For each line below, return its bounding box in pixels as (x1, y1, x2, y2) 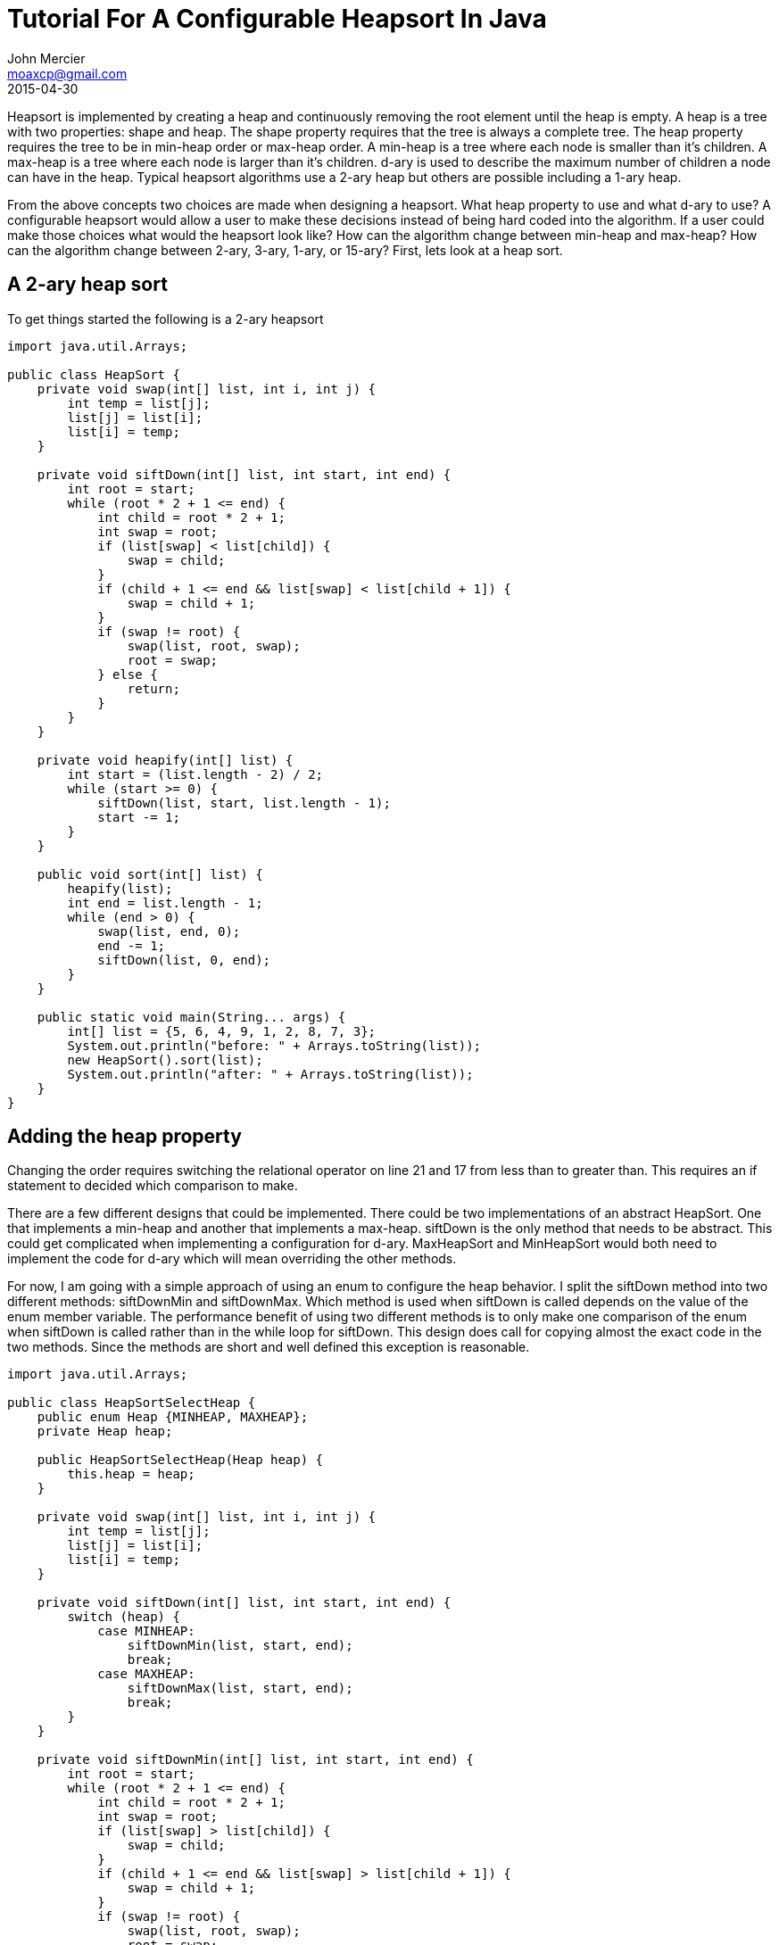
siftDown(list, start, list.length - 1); (97, 795, 391, 810)
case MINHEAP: (97, 1624, 195, 1639)
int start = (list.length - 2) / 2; (67, 766, 324, 782)
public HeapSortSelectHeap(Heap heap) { (37, 1453, 324, 1468)
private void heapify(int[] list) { (37, 752, 294, 767)
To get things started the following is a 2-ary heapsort (7, 310, 324, 327)
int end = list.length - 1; (67, 895, 263, 910)
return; (127, 681, 180, 696)
